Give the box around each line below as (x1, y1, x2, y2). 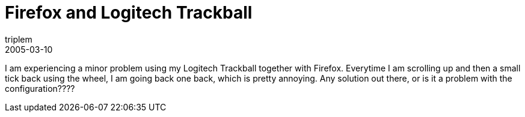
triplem (5, 34, 32, 44)
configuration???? (5, 83, 75, 94)
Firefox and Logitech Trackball (5, 2, 253, 23)
